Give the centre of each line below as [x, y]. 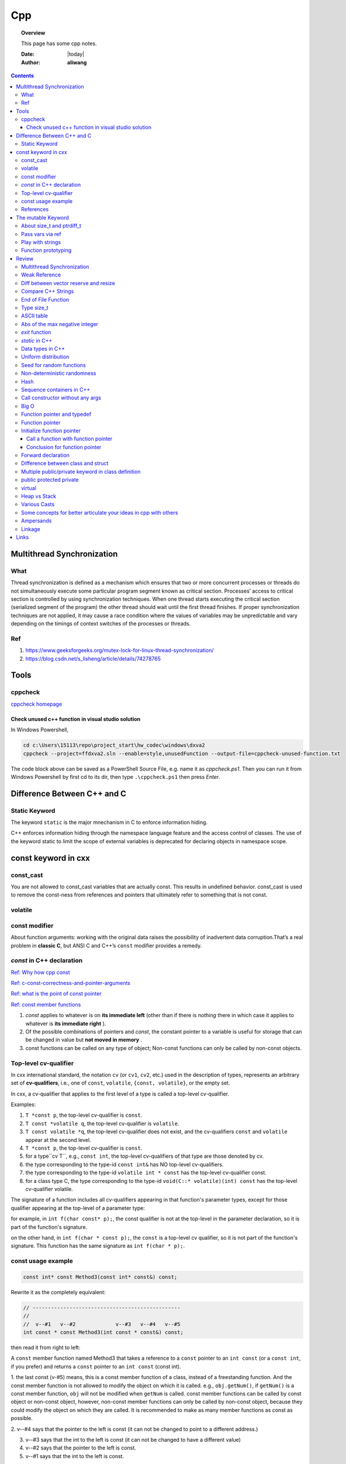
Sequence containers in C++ [56, 389]
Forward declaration [46, 455]
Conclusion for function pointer [64, 447]
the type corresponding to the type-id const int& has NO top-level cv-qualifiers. [124, 1164]
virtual [29, 488]
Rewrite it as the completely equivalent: [58, 1292]
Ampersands [37, 521]
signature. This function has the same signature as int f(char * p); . [98, 1246]
